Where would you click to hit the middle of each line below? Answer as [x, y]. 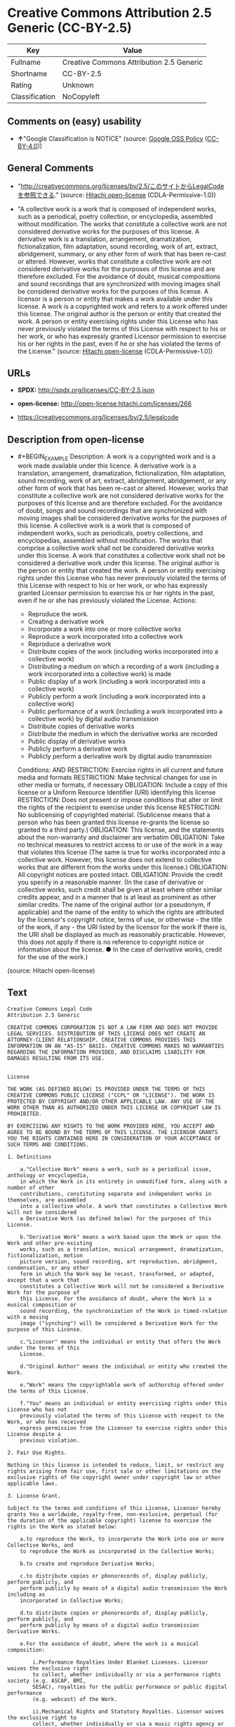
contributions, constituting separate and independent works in [116, 1194]
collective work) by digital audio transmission [93, 718]
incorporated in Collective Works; [72, 1600]
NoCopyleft [81, 96]
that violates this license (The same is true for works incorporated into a [121, 852]
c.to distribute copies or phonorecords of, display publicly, [114, 1576]
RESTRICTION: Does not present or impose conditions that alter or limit [120, 799]
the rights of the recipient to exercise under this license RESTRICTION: [119, 807]
